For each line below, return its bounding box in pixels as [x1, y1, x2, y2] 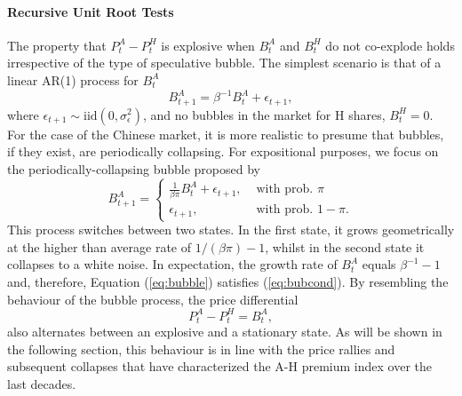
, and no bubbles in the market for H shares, [143, 105, 386, 123]
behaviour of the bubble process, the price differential [7, 289, 299, 308]
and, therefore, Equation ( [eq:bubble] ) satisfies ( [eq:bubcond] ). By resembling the [7, 272, 449, 290]
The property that [7, 36, 107, 54]
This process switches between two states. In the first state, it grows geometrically [7, 220, 455, 239]
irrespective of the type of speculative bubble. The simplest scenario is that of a [7, 53, 442, 72]
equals [362, 255, 396, 273]
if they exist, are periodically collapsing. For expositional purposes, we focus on [7, 142, 439, 161]
